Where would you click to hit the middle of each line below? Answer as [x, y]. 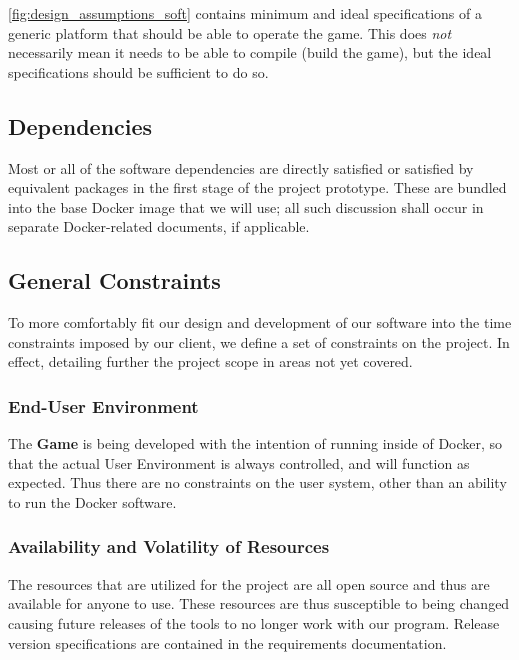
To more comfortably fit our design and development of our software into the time [260, 322]
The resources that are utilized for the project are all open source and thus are [249, 583]
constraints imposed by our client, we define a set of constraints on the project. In [259, 341]
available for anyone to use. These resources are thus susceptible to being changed [259, 603]
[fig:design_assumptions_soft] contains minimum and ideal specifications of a [245, 13]
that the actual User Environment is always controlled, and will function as [239, 462]
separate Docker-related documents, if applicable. [159, 226]
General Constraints [114, 280]
